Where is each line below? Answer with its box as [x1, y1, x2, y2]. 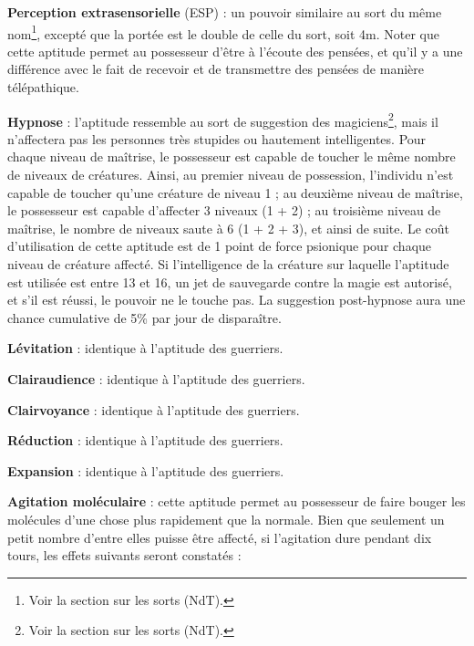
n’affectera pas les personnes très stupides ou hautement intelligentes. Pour [7, 129, 427, 148]
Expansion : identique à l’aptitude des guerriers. [7, 461, 284, 480]
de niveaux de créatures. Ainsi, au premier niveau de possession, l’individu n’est [7, 165, 454, 184]
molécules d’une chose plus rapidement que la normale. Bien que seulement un [7, 509, 445, 528]
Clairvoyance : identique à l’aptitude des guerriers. [7, 400, 300, 419]
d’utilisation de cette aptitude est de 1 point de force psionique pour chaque [7, 236, 432, 255]
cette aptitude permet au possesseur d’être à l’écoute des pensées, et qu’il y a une [7, 41, 463, 60]
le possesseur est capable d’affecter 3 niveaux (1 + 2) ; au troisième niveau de [7, 201, 441, 220]
